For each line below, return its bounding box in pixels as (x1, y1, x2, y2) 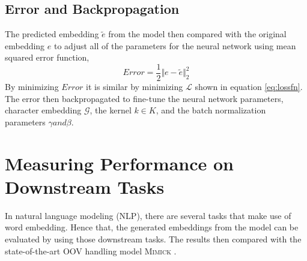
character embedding (5, 104, 82, 116)
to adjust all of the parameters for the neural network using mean (53, 39, 296, 52)
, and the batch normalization (156, 104, 266, 116)
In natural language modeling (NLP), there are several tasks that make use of (5, 209, 291, 221)
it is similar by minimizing (86, 80, 183, 93)
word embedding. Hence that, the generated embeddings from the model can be (5, 221, 299, 233)
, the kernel (90, 104, 132, 116)
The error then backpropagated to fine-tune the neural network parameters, (5, 92, 284, 104)
